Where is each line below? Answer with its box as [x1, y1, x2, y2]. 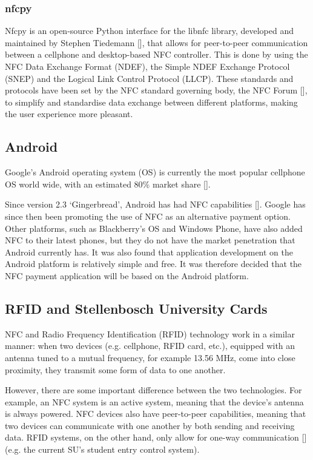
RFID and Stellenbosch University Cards [5, 299, 268, 317]
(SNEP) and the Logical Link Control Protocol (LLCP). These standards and [5, 72, 294, 84]
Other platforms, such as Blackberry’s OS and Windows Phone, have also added [5, 222, 303, 234]
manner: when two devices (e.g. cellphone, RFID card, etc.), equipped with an [5, 339, 295, 352]
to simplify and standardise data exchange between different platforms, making [5, 95, 298, 108]
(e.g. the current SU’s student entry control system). [5, 443, 200, 456]
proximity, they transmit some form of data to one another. [5, 363, 226, 376]
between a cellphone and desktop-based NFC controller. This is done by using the [5, 48, 308, 61]
